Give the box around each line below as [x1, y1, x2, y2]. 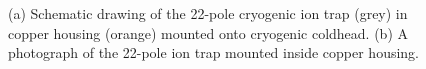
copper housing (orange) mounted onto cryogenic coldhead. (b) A [8, 22, 408, 43]
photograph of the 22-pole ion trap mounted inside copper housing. [8, 42, 419, 63]
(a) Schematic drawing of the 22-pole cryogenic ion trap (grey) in [8, 3, 408, 23]
